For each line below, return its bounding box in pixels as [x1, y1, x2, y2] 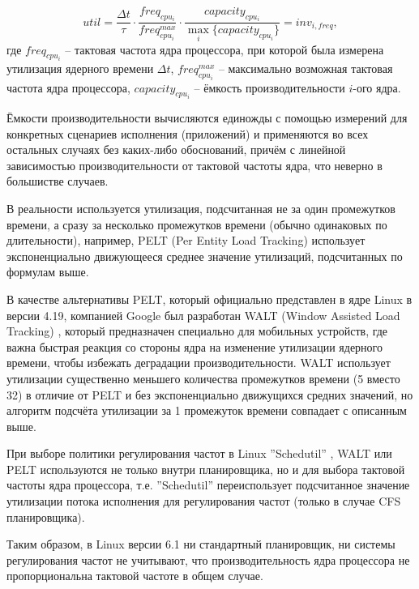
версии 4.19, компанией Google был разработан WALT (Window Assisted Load [6, 306, 400, 323]
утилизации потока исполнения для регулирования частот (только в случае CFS [6, 493, 401, 510]
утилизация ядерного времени [6, 60, 154, 77]
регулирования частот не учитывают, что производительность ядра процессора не [6, 551, 410, 568]
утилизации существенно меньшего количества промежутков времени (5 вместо [6, 369, 400, 386]
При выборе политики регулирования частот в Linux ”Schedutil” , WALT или [6, 445, 392, 462]
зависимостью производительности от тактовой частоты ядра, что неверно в [6, 156, 383, 173]
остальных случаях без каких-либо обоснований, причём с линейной [6, 141, 346, 158]
